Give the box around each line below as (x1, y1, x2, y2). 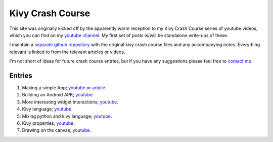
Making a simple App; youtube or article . (22, 85, 107, 91)
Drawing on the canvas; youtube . (22, 127, 91, 133)
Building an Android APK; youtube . (22, 92, 94, 98)
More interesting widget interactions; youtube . (22, 99, 118, 105)
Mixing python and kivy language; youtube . (22, 113, 112, 119)
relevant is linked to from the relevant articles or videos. (9, 49, 125, 55)
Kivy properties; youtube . (22, 120, 75, 126)
